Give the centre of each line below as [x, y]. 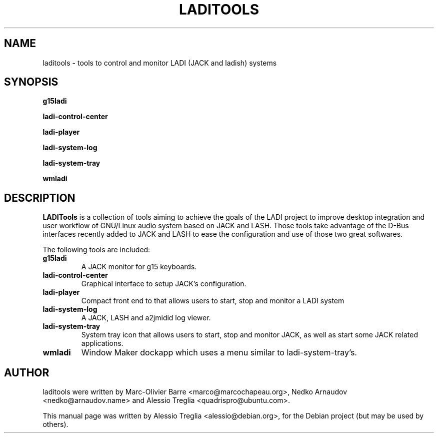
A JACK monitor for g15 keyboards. [139, 267]
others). [55, 424]
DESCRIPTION [40, 198]
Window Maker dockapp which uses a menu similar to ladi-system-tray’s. [219, 353]
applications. [102, 343]
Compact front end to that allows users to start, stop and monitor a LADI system [213, 301]
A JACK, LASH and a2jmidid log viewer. [146, 318]
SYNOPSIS [31, 82]
